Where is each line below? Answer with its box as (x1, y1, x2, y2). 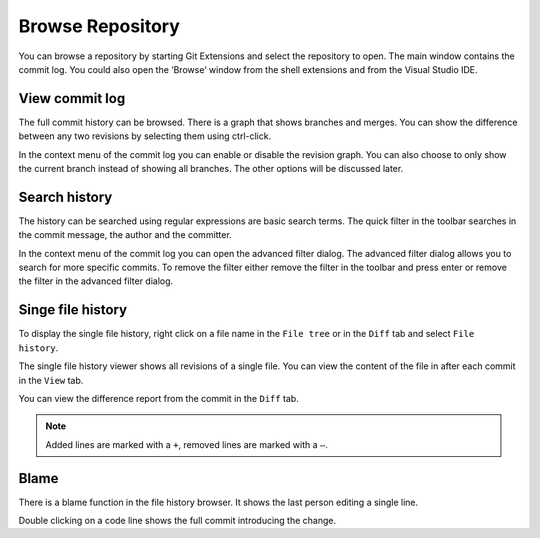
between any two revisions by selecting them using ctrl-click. (18, 130, 272, 142)
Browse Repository (18, 15, 180, 37)
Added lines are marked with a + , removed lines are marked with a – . (45, 438, 329, 450)
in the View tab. (18, 374, 84, 386)
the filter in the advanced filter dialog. (18, 275, 174, 287)
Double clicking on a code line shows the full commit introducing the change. (18, 515, 337, 527)
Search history (18, 188, 113, 205)
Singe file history (18, 301, 128, 319)
